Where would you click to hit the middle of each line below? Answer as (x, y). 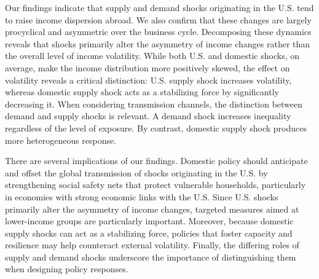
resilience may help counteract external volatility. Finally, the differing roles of (152, 245)
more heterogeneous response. (61, 140)
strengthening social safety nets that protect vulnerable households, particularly (156, 185)
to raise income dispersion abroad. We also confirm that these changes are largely (158, 19)
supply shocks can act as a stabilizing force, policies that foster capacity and (149, 233)
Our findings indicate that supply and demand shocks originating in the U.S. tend (159, 7)
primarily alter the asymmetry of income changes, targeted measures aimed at (152, 209)
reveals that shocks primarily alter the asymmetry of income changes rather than (158, 43)
